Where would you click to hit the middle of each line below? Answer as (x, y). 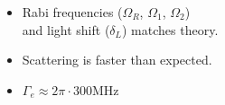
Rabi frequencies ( (72, 12)
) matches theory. (170, 29)
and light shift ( (66, 29)
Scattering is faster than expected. (117, 60)
